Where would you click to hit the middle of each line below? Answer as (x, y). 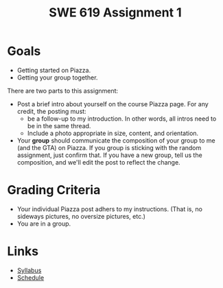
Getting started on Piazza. (54, 70)
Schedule (31, 277)
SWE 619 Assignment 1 (115, 13)
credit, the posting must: (52, 111)
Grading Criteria (54, 190)
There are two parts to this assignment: (63, 91)
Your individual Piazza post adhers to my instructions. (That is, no (109, 209)
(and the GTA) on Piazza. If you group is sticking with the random (109, 147)
